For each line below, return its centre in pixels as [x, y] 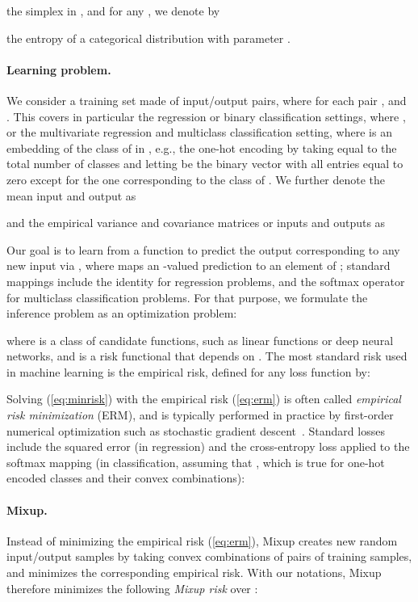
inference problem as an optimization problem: [122, 313]
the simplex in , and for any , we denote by [113, 11]
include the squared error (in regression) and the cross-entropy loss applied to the [208, 446]
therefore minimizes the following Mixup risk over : [132, 588]
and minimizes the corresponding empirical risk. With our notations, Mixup [194, 573]
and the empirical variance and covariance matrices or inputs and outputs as [196, 223]
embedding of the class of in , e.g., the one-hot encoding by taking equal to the [202, 147]
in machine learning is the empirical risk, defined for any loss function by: [188, 371]
